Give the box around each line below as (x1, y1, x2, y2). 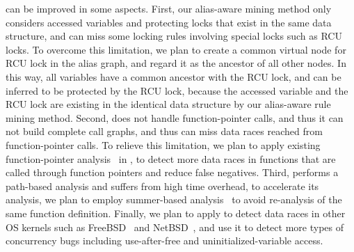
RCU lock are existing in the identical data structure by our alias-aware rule (6, 97, 331, 111)
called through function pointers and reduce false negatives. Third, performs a (6, 165, 339, 180)
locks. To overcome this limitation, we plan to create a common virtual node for (6, 42, 346, 56)
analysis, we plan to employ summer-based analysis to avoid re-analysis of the (6, 192, 342, 207)
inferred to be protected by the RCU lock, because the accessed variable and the (6, 83, 348, 97)
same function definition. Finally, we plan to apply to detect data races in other (6, 205, 346, 220)
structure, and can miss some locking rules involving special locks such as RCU (6, 29, 342, 43)
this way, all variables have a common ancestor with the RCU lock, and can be (6, 69, 341, 84)
